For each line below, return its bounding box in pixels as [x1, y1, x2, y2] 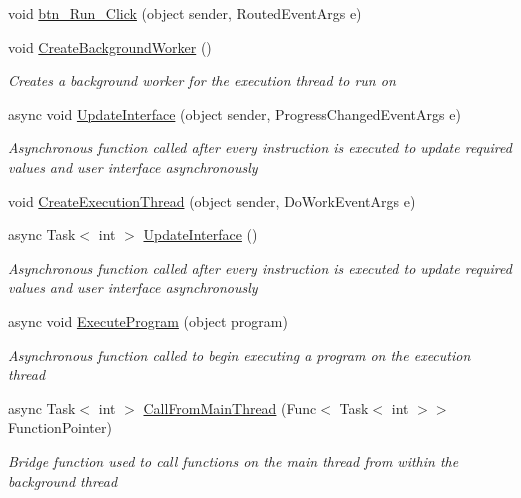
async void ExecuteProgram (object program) [8, 310, 288, 331]
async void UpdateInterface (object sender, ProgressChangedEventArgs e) [8, 103, 461, 124]
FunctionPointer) [8, 417, 112, 438]
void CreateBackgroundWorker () [8, 36, 212, 57]
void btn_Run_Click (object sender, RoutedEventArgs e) [8, 3, 362, 23]
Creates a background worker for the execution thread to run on [8, 70, 396, 91]
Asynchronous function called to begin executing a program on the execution [8, 344, 471, 365]
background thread [8, 470, 118, 491]
